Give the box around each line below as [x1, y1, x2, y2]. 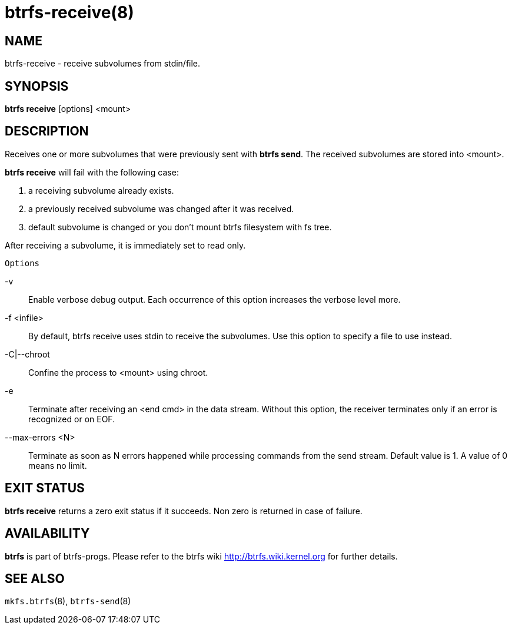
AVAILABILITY [5, 526, 90, 541]
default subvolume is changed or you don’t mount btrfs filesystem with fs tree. [28, 221, 332, 232]
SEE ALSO [5, 571, 65, 586]
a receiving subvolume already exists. [28, 185, 174, 196]
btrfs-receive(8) [5, 2, 134, 22]
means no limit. [28, 460, 87, 471]
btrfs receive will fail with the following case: [5, 167, 179, 177]
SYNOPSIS [5, 78, 69, 94]
